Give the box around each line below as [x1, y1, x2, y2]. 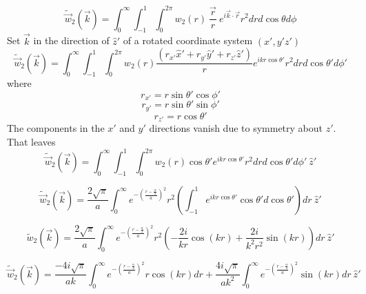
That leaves [7, 134, 56, 148]
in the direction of [33, 33, 110, 48]
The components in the [7, 121, 105, 135]
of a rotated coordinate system [123, 33, 253, 48]
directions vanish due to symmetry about [149, 121, 323, 135]
